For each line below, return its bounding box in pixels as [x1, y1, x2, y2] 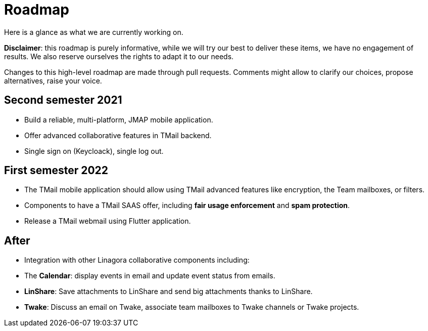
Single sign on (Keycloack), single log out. [24, 146, 164, 155]
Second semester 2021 [4, 94, 122, 107]
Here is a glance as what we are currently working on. [4, 27, 183, 36]
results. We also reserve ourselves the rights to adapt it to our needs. [4, 52, 234, 61]
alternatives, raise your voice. [4, 76, 102, 85]
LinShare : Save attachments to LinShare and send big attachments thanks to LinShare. [24, 287, 313, 296]
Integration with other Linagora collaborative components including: [24, 256, 250, 265]
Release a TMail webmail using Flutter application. [24, 217, 191, 226]
